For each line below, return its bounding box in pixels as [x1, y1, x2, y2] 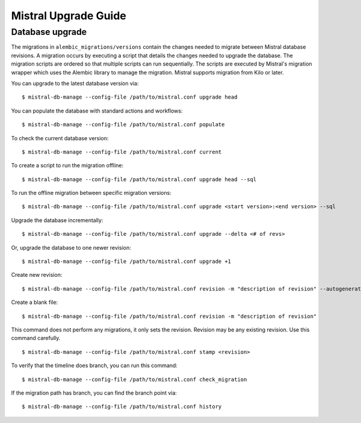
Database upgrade [11, 26, 87, 37]
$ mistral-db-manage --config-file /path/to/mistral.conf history [22, 403, 222, 410]
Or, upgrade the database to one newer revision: [11, 244, 132, 251]
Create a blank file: [11, 298, 58, 306]
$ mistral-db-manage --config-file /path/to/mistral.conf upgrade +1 [22, 258, 232, 265]
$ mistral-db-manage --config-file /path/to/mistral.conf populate [22, 121, 225, 128]
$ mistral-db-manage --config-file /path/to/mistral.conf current [22, 148, 222, 155]
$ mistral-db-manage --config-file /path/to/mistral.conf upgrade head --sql [22, 176, 257, 183]
